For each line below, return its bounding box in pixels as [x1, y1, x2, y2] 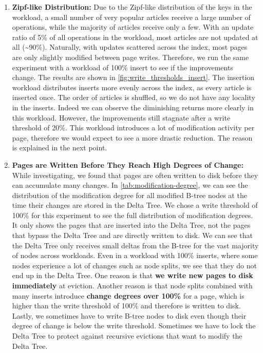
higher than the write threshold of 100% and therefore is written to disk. [12, 300, 241, 311]
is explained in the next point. [12, 142, 107, 153]
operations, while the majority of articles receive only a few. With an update [12, 22, 254, 32]
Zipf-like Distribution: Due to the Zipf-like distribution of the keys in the [12, 2, 252, 12]
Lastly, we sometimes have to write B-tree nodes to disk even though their [12, 310, 247, 321]
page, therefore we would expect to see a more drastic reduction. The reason [12, 132, 253, 143]
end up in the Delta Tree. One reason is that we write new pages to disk [12, 270, 253, 281]
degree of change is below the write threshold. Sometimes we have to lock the [12, 320, 256, 331]
